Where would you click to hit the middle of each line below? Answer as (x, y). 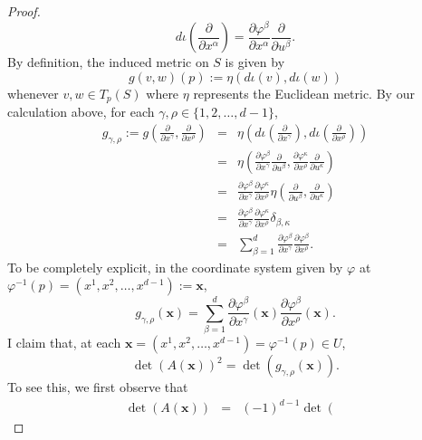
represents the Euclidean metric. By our (304, 93)
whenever (33, 93)
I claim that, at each (64, 343)
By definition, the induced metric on (108, 62)
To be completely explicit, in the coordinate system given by (175, 267)
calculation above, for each (81, 112)
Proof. (24, 11)
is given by (255, 62)
